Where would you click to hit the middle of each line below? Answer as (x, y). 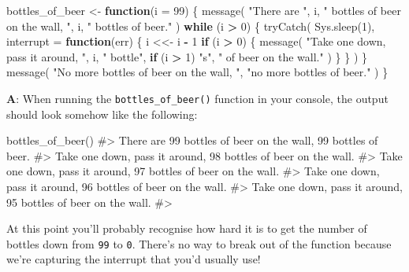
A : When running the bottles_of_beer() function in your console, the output (197, 98)
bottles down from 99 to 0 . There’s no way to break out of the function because (199, 243)
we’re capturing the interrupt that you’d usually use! (134, 259)
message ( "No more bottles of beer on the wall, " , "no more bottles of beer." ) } (197, 72)
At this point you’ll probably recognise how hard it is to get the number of (187, 228)
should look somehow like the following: (102, 114)
